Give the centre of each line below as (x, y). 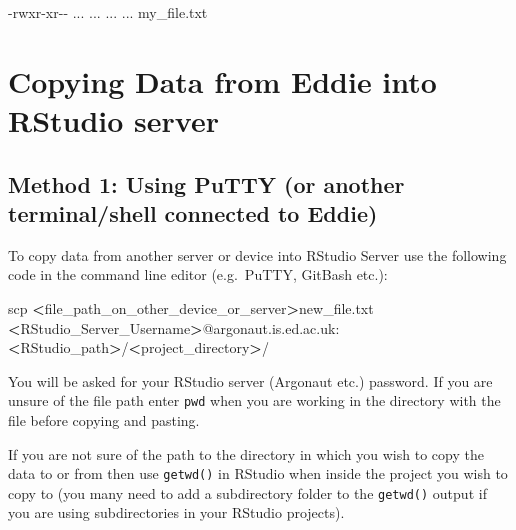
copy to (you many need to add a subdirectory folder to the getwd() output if (247, 492)
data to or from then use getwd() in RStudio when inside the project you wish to (258, 473)
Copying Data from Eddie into (222, 80)
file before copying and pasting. (104, 419)
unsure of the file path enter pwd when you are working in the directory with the (254, 400)
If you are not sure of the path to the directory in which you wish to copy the (246, 453)
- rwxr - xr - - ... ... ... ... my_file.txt (108, 12)
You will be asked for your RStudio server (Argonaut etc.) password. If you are (250, 380)
